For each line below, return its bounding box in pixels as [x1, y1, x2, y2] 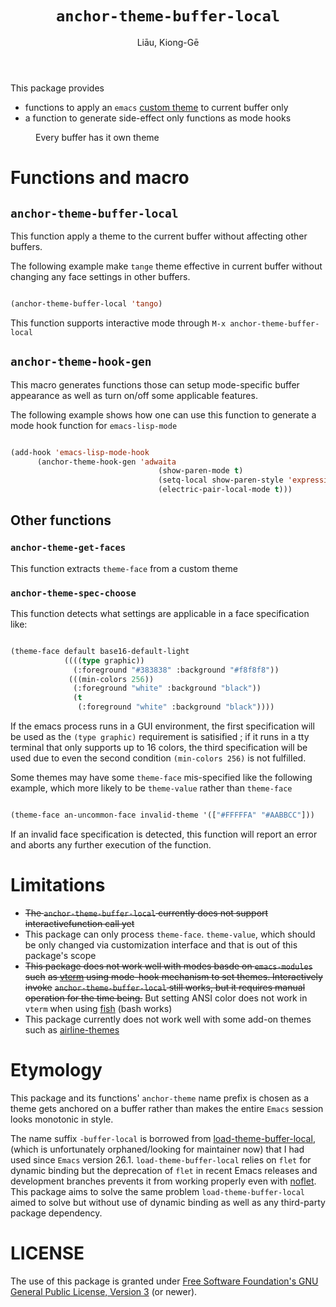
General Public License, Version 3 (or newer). [10, 1285, 198, 1297]
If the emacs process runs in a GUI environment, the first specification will [10, 720, 315, 732]
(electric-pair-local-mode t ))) [158, 485, 293, 495]
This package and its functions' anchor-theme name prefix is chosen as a [10, 1092, 309, 1104]
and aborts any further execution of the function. [10, 838, 212, 851]
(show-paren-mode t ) [158, 466, 244, 476]
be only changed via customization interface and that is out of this [24, 938, 298, 951]
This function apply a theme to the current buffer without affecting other [10, 230, 308, 242]
